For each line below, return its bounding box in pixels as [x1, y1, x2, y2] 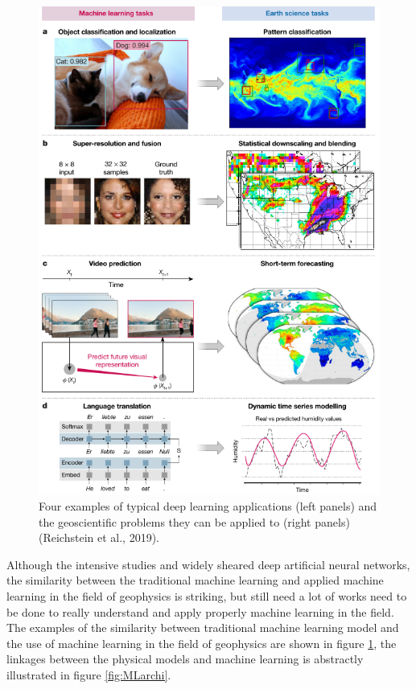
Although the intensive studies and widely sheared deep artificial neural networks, [6, 556, 410, 572]
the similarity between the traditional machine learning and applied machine [6, 572, 384, 589]
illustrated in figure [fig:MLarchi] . [6, 666, 171, 683]
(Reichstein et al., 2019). [39, 529, 159, 546]
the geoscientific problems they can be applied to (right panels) [39, 513, 350, 530]
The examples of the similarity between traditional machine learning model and [6, 619, 399, 636]
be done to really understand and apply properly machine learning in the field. [6, 603, 394, 620]
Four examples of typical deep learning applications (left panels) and [39, 498, 377, 515]
